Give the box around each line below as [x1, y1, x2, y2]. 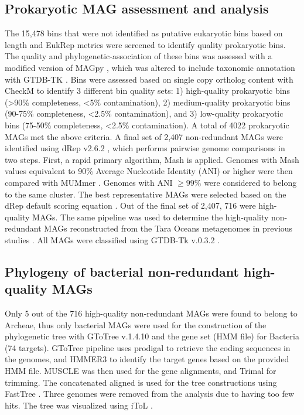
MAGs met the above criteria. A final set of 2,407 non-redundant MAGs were [5, 130, 283, 142]
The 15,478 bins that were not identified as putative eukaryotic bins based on [5, 27, 283, 39]
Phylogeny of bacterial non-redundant [5, 262, 239, 280]
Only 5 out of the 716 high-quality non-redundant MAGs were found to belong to [5, 307, 298, 319]
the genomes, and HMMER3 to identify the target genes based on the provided [5, 353, 289, 365]
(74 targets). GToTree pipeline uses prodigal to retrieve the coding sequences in [5, 341, 291, 353]
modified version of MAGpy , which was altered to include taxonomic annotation [5, 61, 295, 73]
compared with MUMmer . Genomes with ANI [5, 176, 173, 188]
